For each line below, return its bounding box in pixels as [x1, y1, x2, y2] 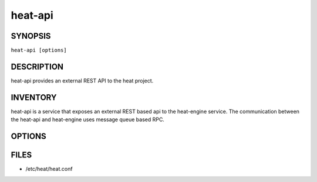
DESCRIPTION [11, 61, 64, 71]
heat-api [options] [11, 47, 67, 54]
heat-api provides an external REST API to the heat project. [11, 77, 154, 84]
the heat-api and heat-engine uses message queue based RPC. [11, 116, 164, 123]
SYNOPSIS [11, 31, 51, 41]
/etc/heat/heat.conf [25, 166, 73, 173]
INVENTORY [11, 92, 57, 102]
